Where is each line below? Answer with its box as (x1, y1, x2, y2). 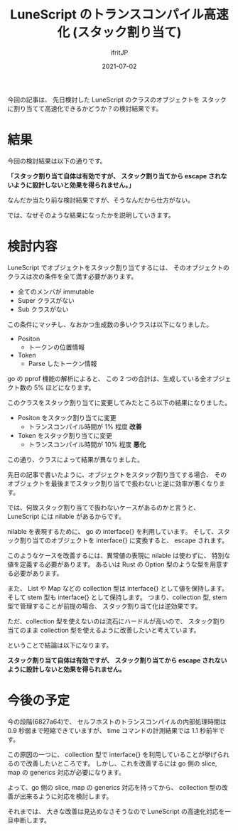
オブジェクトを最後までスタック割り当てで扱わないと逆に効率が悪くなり (7, 479, 219, 488)
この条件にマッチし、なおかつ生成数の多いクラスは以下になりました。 (7, 320, 213, 328)
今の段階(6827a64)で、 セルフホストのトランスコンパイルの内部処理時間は (7, 717, 227, 726)
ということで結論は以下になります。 (7, 640, 113, 649)
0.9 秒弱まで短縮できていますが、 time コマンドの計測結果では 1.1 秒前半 (7, 726, 219, 734)
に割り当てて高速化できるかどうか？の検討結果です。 (7, 104, 163, 112)
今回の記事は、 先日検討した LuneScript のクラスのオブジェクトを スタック (7, 95, 227, 104)
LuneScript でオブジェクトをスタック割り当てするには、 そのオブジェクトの (7, 263, 229, 272)
